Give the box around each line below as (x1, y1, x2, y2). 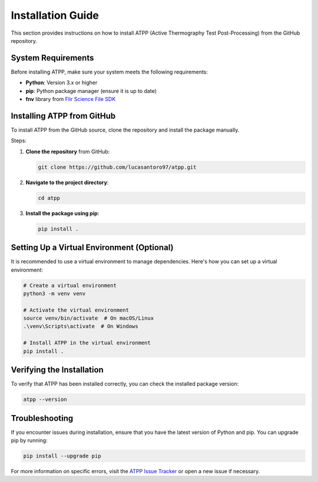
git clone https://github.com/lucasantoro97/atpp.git (38, 163, 197, 170)
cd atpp (38, 195, 60, 201)
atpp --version (23, 396, 67, 403)
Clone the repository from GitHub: (25, 148, 110, 155)
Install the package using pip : (25, 209, 100, 217)
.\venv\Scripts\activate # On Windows (23, 323, 138, 330)
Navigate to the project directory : (25, 179, 109, 186)
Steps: (11, 137, 26, 144)
